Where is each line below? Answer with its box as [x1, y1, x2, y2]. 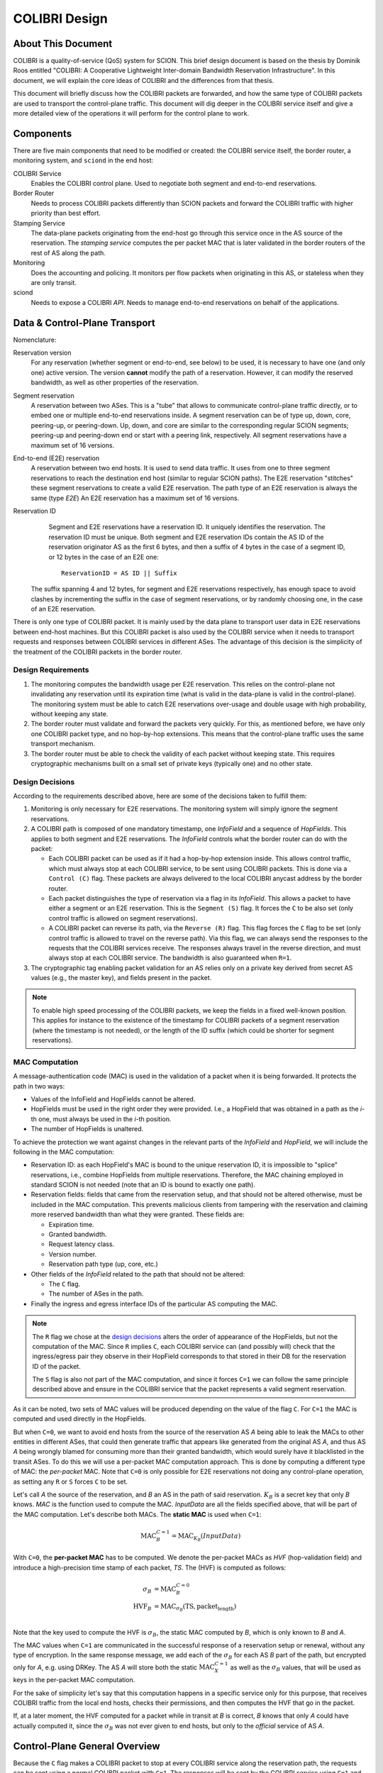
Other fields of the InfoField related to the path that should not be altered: [30, 1269, 245, 1278]
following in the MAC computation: [13, 1147, 114, 1156]
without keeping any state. [30, 709, 109, 718]
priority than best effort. [30, 209, 101, 218]
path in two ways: [13, 1082, 65, 1090]
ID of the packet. [32, 1362, 81, 1370]
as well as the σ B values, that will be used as [230, 1663, 362, 1673]
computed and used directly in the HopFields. [13, 1415, 147, 1423]
